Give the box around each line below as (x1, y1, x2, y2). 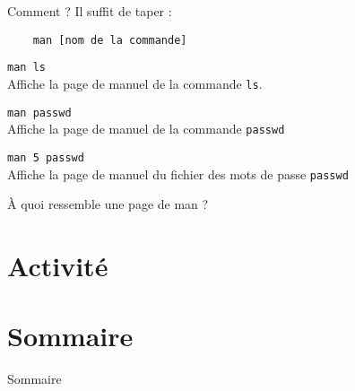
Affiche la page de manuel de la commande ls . (7, 74, 263, 92)
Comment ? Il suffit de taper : (7, 2, 172, 20)
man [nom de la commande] (32, 33, 187, 47)
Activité (7, 247, 108, 283)
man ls (7, 61, 46, 74)
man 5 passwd (7, 151, 84, 164)
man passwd (7, 106, 72, 119)
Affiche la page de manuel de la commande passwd (7, 119, 285, 138)
